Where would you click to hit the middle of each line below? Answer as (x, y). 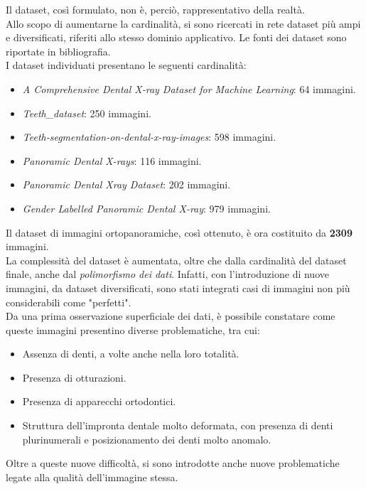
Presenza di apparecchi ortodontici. (99, 401)
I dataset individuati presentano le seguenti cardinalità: (126, 65)
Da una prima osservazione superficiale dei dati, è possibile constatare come (171, 316)
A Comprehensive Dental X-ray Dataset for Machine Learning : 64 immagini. (189, 88)
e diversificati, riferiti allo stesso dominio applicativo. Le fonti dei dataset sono (176, 37)
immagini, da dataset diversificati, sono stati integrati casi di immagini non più (178, 288)
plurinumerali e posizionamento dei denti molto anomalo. (147, 439)
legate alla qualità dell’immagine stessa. (92, 477)
